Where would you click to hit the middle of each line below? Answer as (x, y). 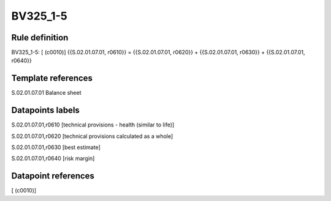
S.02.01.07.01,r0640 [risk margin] (53, 158)
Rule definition (40, 38)
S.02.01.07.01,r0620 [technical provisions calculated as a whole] (92, 136)
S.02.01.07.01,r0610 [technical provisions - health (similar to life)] (93, 125)
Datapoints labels (45, 110)
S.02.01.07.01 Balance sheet (46, 93)
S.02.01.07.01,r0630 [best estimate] (56, 147)
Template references (52, 79)
